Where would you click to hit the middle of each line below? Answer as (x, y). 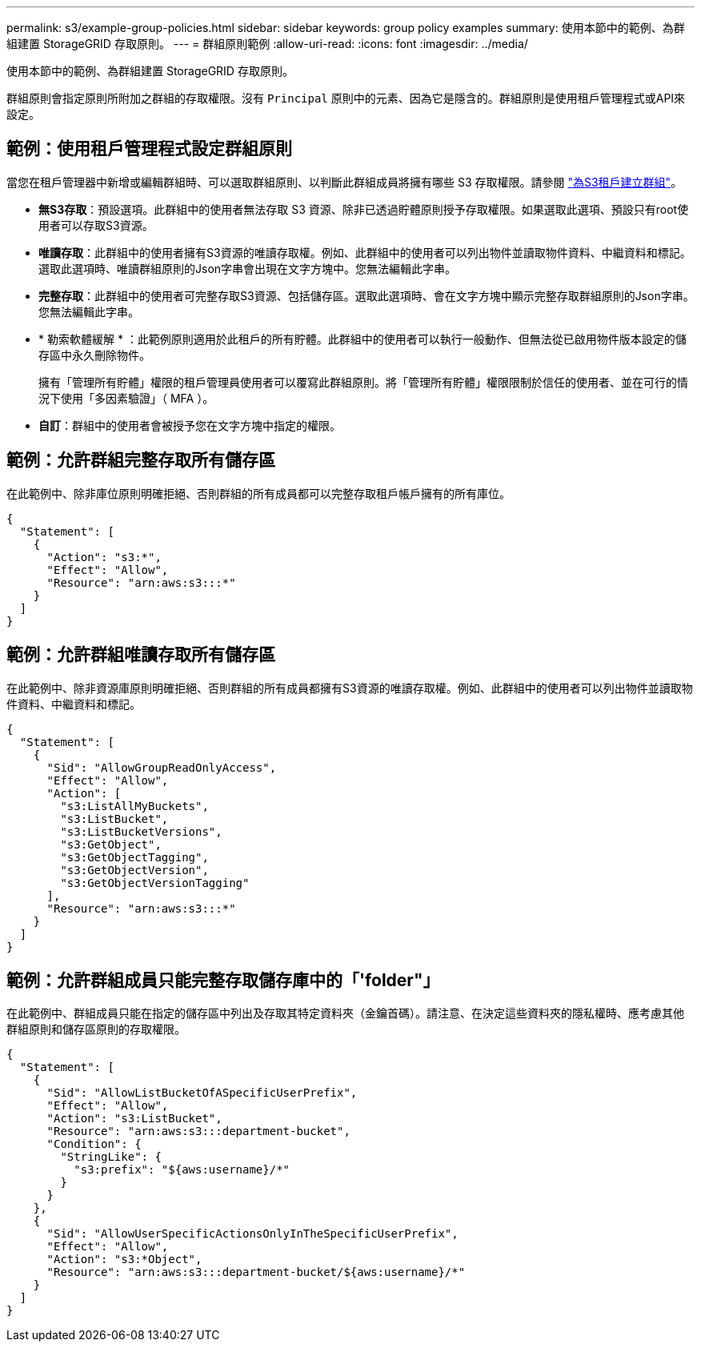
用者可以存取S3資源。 (96, 225)
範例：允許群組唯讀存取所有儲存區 (141, 655)
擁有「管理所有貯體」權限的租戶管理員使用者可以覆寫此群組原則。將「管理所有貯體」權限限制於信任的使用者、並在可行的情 (363, 382)
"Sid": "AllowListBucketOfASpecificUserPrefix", (202, 1093)
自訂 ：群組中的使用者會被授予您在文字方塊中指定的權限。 (190, 425)
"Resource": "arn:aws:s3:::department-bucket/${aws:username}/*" (256, 1272)
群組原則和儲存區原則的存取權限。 (96, 1029)
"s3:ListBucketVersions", (141, 831)
